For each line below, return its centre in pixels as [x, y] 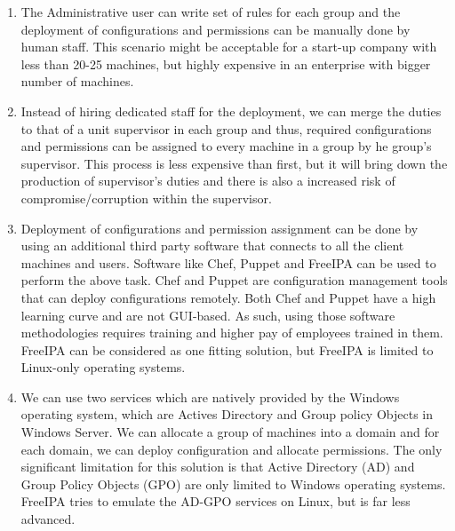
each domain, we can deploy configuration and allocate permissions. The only [231, 449]
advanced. [48, 519]
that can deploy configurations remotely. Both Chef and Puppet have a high [228, 297]
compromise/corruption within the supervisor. [146, 198]
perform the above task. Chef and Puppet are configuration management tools [234, 280]
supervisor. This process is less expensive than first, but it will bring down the [234, 163]
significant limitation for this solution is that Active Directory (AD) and [218, 467]
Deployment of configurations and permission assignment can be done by [220, 228]
